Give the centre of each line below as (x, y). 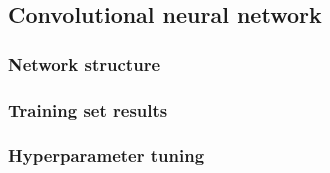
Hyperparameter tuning (106, 155)
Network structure (84, 63)
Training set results (88, 109)
